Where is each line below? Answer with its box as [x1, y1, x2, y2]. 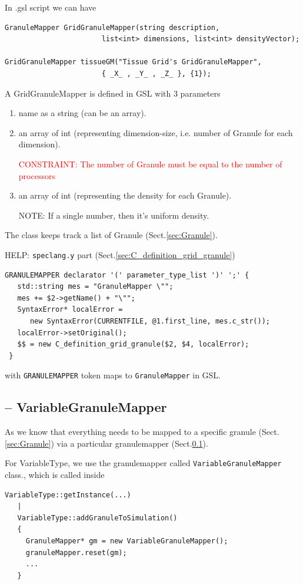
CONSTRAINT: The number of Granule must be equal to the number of [18, 157, 282, 170]
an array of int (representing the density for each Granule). [18, 189, 232, 202]
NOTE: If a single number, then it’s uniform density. [18, 209, 209, 221]
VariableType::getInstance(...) [5, 490, 131, 499]
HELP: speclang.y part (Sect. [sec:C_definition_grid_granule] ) [5, 248, 235, 260]
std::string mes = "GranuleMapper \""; [17, 282, 174, 291]
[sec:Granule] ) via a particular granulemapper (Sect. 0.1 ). [5, 437, 208, 449]
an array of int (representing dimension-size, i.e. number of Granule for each [18, 126, 293, 138]
